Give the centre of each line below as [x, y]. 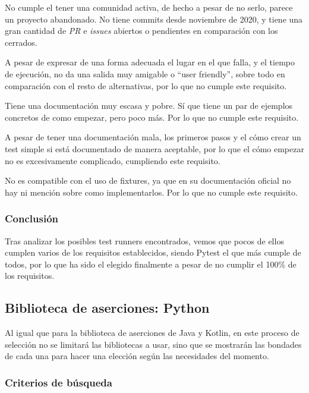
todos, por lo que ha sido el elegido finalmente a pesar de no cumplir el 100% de [151, 264]
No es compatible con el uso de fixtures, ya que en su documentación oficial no [148, 180]
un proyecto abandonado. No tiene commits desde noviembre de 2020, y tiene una [154, 19]
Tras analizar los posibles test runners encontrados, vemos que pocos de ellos [144, 240]
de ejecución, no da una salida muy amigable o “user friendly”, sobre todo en [145, 73]
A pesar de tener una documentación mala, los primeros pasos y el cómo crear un [153, 137]
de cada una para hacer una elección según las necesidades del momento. [137, 356]
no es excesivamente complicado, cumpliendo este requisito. [113, 160]
